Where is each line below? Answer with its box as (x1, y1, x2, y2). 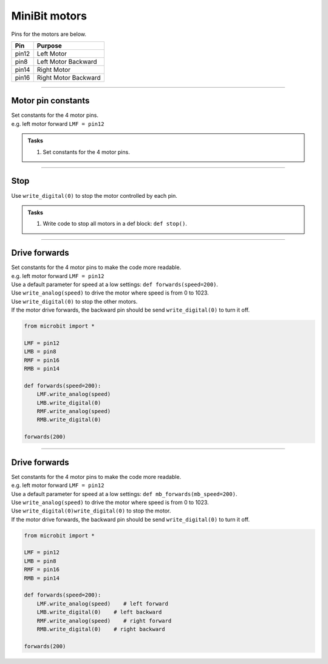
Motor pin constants (11, 96, 90, 106)
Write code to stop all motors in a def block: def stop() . (43, 220, 188, 228)
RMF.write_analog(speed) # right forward (36, 617, 172, 624)
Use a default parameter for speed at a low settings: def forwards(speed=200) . (11, 281, 219, 288)
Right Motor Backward (36, 73, 101, 82)
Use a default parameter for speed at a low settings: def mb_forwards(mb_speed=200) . (11, 490, 237, 497)
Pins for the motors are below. (11, 30, 87, 38)
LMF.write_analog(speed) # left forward (36, 600, 168, 607)
